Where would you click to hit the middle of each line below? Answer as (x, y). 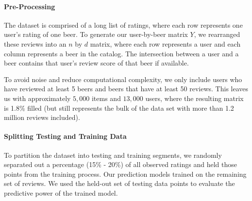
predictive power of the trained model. (61, 193)
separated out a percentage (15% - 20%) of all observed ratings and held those (120, 164)
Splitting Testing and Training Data (65, 136)
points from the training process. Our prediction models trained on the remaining (125, 174)
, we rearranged (217, 34)
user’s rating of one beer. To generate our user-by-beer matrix (96, 34)
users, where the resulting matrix (194, 98)
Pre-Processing (30, 6)
